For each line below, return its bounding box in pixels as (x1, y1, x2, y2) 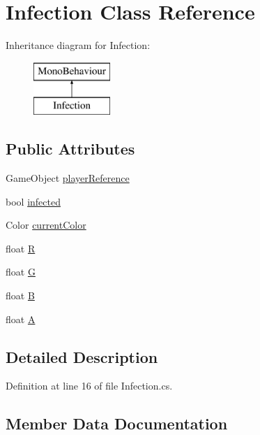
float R (6, 241, 36, 255)
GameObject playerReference (6, 171, 130, 185)
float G (6, 264, 36, 279)
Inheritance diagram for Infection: (6, 38, 151, 52)
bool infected (6, 194, 61, 208)
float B (6, 288, 35, 303)
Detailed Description (6, 345, 158, 367)
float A (6, 311, 36, 326)
